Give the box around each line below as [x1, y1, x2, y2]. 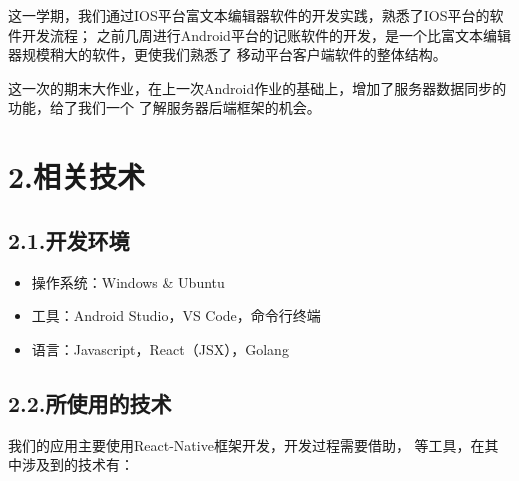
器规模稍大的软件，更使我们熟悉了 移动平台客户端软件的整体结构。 [8, 44, 447, 65]
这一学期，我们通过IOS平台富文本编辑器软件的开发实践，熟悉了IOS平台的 [8, 5, 490, 25]
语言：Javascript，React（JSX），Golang [31, 338, 289, 359]
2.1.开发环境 [8, 224, 130, 255]
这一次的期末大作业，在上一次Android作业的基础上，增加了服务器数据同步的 [8, 77, 507, 98]
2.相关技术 [8, 156, 146, 197]
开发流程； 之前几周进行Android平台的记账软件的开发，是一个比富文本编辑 [21, 24, 511, 45]
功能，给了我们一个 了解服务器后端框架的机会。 [8, 97, 321, 118]
